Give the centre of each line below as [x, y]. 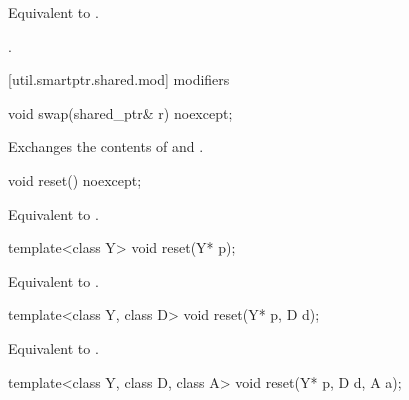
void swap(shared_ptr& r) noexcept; [120, 112]
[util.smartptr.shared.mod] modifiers [119, 79]
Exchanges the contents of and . [106, 146]
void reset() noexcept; [75, 179]
